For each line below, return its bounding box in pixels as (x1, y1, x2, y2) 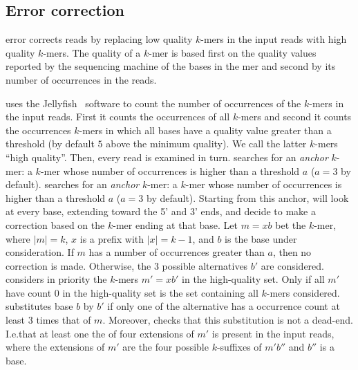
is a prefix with (79, 231, 144, 246)
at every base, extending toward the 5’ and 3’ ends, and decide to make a (6, 204, 316, 219)
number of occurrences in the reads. (6, 72, 157, 86)
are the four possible (122, 340, 209, 354)
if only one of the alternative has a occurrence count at (107, 299, 340, 313)
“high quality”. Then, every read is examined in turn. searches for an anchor (6, 149, 328, 164)
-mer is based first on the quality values (149, 45, 317, 59)
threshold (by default (6, 136, 95, 151)
